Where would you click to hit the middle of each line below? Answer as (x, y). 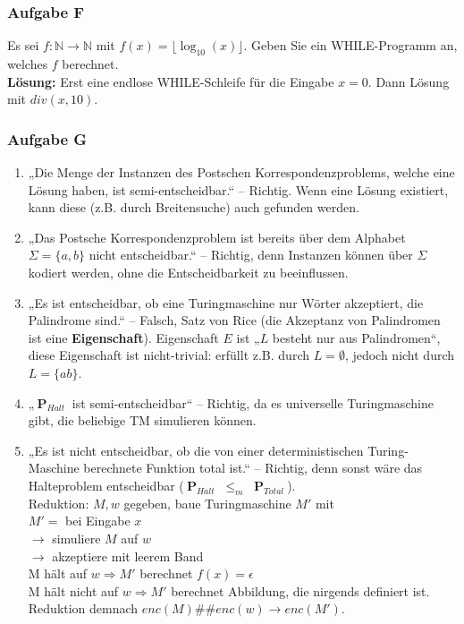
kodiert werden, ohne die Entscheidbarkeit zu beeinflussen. (188, 272)
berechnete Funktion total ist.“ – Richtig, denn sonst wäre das (253, 468)
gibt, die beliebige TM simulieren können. (142, 420)
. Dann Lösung (409, 81)
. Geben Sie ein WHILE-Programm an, (350, 45)
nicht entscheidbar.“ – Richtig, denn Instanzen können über (251, 255)
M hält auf (58, 573)
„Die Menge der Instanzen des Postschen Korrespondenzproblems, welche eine (241, 172)
